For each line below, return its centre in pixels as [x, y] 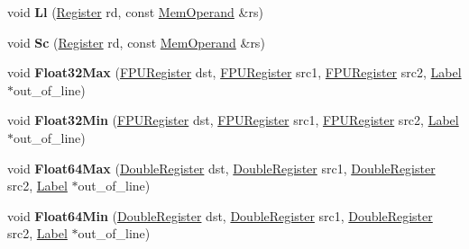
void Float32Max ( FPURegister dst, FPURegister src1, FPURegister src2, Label [234, 72]
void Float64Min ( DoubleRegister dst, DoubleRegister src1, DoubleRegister [220, 215]
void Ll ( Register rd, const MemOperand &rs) [135, 12]
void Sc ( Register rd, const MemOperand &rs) [136, 42]
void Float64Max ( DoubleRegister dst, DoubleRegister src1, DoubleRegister [221, 168]
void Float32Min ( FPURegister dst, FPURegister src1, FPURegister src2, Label [233, 120]
